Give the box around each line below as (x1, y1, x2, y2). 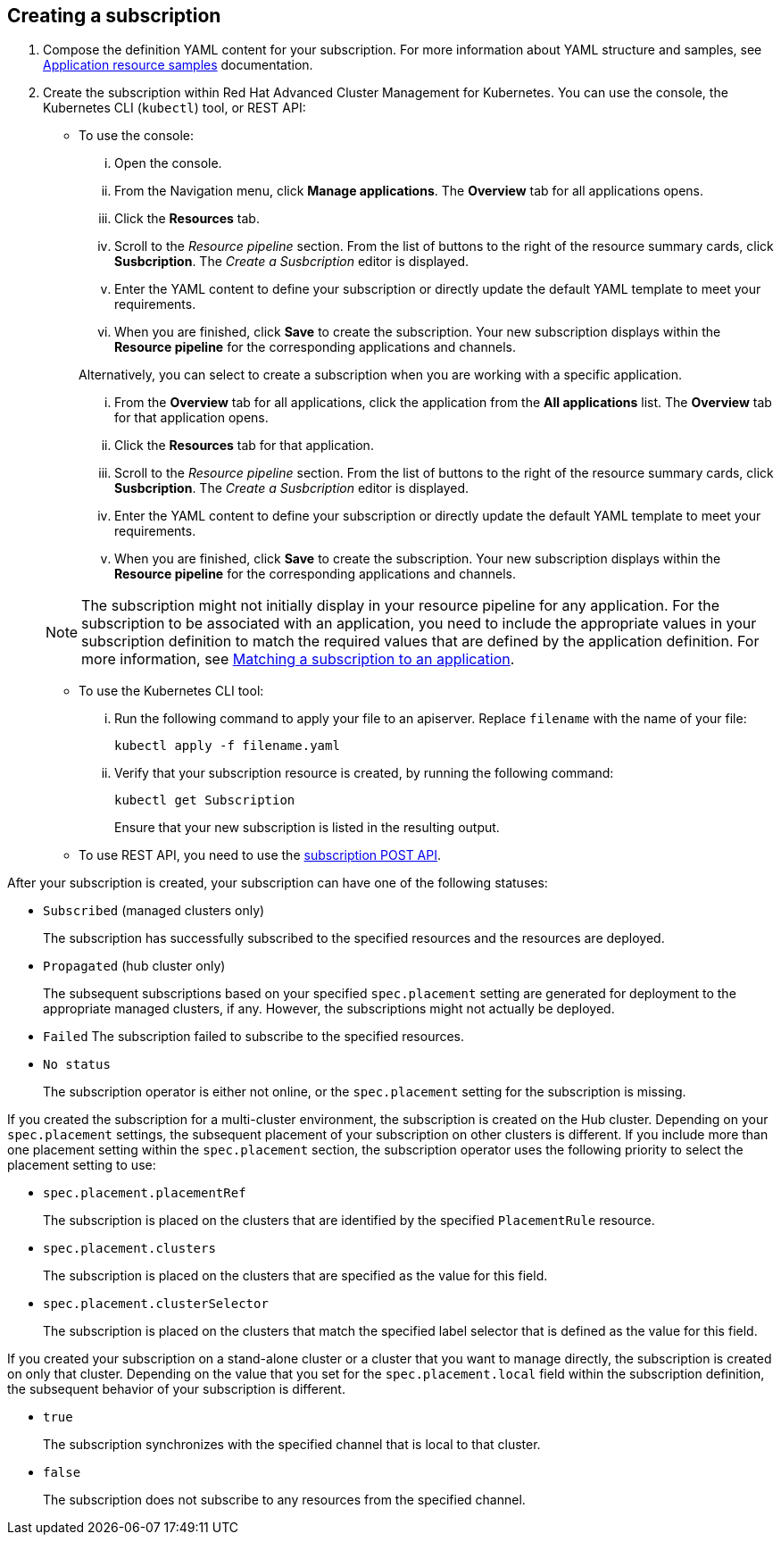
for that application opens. (114, 410, 269, 426)
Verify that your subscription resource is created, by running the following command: (114, 765, 614, 781)
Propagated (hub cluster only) (43, 958, 226, 974)
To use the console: (79, 128, 195, 144)
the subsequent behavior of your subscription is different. (7, 1381, 345, 1397)
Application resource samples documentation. (43, 57, 313, 73)
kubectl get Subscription (114, 793, 295, 808)
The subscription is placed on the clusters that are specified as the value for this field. (43, 1268, 548, 1284)
